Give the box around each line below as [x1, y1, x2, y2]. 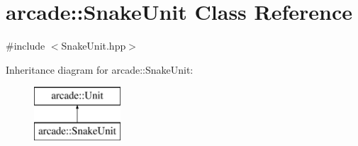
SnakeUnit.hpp [61, 38, 126, 53]
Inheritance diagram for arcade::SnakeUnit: [6, 62, 194, 77]
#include [6, 38, 45, 53]
